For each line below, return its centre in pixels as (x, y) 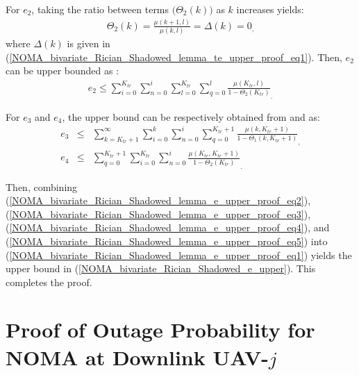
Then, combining (42, 186)
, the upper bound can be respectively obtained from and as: (191, 116)
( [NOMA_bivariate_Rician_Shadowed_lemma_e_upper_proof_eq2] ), (158, 200)
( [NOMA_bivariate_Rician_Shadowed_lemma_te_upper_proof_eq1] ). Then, (174, 57)
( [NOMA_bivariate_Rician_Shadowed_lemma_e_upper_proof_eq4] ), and (168, 227)
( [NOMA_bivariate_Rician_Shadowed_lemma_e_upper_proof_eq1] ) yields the (179, 255)
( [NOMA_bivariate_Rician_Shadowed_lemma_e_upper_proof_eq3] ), (158, 214)
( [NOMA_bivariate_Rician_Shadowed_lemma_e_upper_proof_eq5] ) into (167, 241)
